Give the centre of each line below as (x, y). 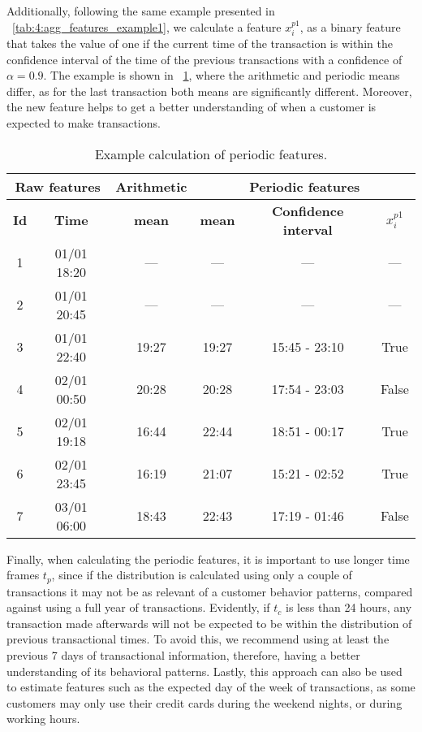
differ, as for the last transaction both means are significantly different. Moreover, (209, 91)
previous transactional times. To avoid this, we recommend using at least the (198, 639)
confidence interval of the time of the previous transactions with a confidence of (205, 59)
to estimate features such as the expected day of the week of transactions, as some (211, 687)
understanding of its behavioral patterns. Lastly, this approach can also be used (205, 671)
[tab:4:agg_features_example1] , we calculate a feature (147, 26)
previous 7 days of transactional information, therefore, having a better (183, 655)
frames (23, 575)
